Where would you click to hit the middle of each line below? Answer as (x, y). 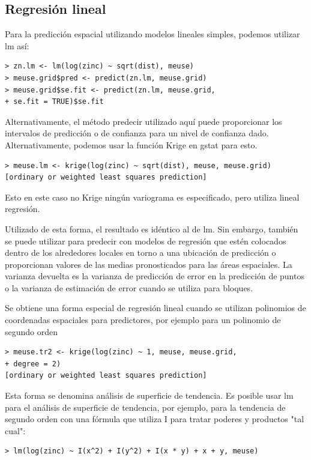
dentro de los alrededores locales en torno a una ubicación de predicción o (140, 253)
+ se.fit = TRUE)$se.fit (54, 102)
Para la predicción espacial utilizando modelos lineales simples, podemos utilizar (152, 34)
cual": (15, 430)
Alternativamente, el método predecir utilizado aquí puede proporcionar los (143, 121)
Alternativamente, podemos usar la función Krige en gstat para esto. (131, 144)
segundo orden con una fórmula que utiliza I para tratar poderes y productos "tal (155, 419)
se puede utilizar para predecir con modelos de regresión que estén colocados (146, 241)
